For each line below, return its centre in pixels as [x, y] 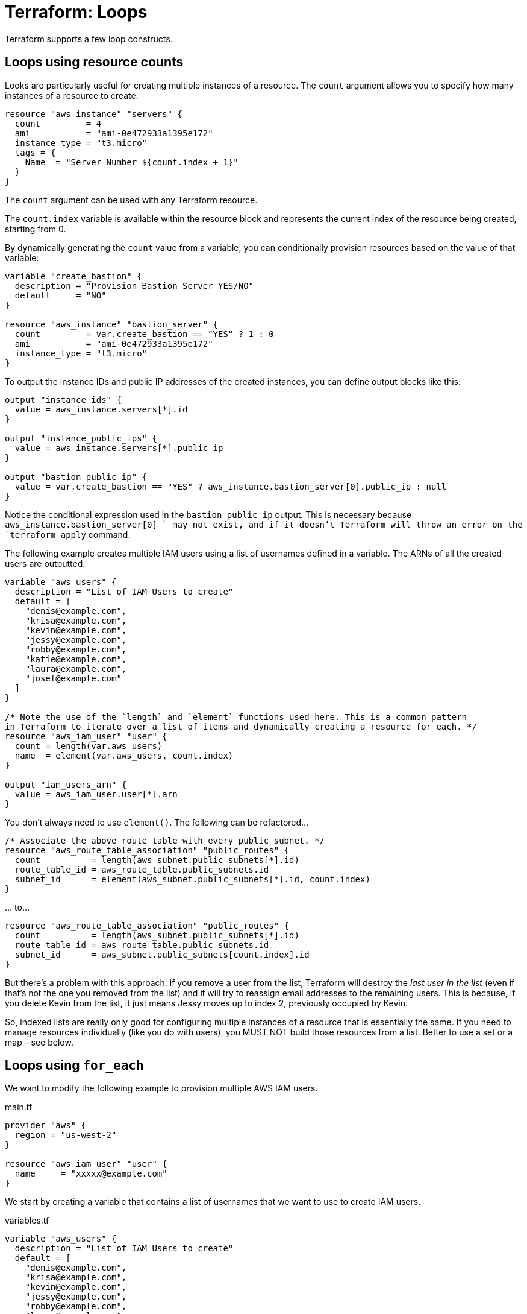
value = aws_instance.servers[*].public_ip [119, 448]
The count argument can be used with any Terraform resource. [131, 200]
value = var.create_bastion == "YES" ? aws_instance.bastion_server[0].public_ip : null [231, 486]
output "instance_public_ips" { [81, 438]
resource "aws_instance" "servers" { [94, 114]
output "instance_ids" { [63, 400]
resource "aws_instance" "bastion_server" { [112, 324]
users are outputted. [45, 563]
